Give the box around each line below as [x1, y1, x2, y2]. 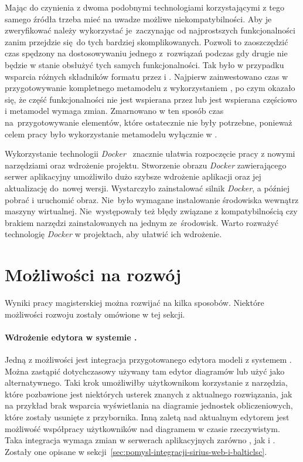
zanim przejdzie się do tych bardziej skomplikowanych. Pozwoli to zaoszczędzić [5, 35, 288, 48]
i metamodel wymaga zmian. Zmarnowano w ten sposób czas [5, 104, 224, 117]
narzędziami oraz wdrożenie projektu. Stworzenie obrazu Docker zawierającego [5, 159, 287, 171]
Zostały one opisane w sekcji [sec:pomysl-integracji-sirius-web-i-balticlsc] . [5, 445, 267, 457]
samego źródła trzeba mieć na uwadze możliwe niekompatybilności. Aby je [5, 12, 272, 25]
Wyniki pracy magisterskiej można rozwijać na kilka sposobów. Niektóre [5, 296, 264, 308]
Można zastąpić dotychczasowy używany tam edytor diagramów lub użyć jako [5, 365, 285, 377]
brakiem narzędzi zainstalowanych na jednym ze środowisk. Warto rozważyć [5, 216, 279, 228]
